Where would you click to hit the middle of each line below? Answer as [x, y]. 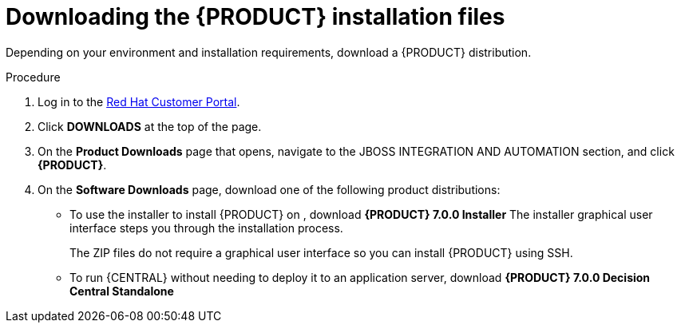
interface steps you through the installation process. [206, 228]
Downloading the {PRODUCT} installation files [255, 17]
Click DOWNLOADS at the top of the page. [150, 126]
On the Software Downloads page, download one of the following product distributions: [269, 189]
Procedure [33, 77]
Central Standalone [122, 291]
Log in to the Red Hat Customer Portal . [139, 101]
